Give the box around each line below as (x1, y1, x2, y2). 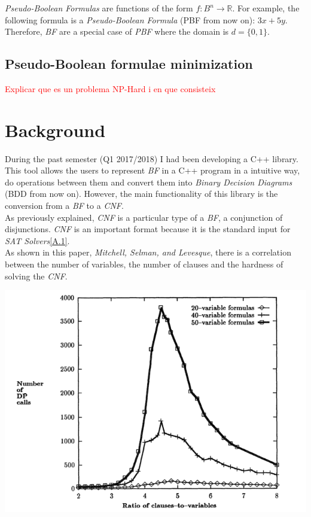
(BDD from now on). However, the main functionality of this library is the (5, 187, 278, 200)
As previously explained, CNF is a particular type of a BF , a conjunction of (5, 211, 283, 223)
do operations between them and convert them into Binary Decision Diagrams (5, 175, 292, 188)
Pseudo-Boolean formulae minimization (5, 54, 253, 73)
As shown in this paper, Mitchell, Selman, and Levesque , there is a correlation (5, 246, 291, 258)
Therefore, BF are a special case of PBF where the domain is (5, 25, 229, 38)
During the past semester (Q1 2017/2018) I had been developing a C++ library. (5, 152, 298, 165)
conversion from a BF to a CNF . (5, 199, 124, 212)
